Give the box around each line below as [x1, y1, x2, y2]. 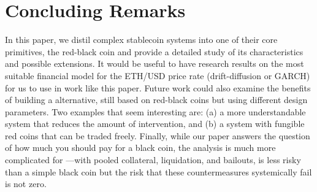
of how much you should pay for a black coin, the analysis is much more [5, 141, 276, 154]
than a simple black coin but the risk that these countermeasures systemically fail [5, 165, 312, 178]
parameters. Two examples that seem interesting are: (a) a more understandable [5, 105, 306, 118]
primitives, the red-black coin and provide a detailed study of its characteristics [5, 45, 304, 58]
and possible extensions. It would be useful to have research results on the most [5, 57, 304, 70]
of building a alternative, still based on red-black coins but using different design [5, 93, 308, 106]
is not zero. [5, 177, 47, 190]
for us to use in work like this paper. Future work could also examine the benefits [5, 81, 311, 94]
